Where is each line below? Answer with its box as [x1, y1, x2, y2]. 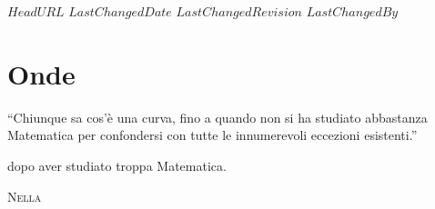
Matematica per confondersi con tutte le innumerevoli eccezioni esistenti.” [7, 125, 418, 144]
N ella [7, 186, 42, 205]
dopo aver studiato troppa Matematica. [7, 155, 227, 174]
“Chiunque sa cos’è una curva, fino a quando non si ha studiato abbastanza [7, 107, 428, 126]
